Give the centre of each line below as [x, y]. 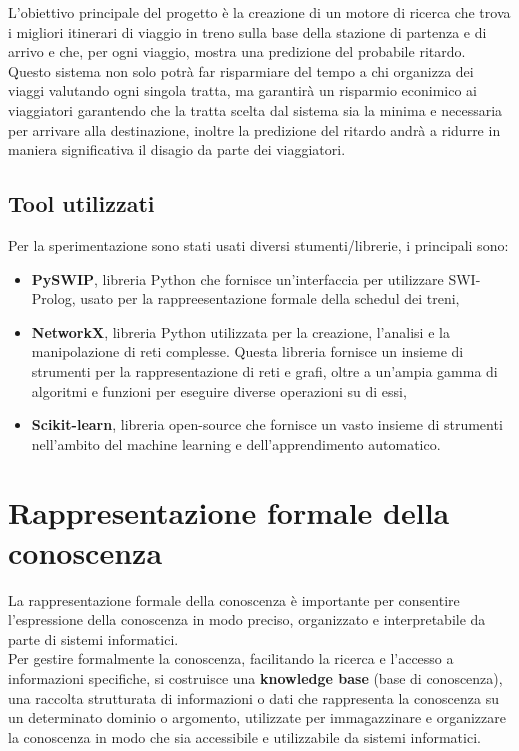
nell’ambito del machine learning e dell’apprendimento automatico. [236, 443]
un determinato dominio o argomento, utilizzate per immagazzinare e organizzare [257, 717]
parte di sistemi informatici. [93, 638]
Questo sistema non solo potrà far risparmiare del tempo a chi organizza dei [241, 70]
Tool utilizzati [81, 203]
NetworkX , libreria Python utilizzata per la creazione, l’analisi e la [240, 331]
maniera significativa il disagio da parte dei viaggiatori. [177, 149]
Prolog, [53, 298]
